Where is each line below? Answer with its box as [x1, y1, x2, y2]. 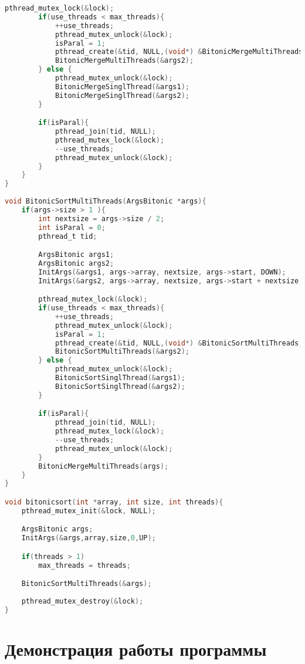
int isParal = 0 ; [38, 223, 106, 232]
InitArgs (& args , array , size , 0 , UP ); [21, 534, 156, 543]
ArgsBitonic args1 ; [38, 250, 114, 259]
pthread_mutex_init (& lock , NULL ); [21, 506, 156, 515]
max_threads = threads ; [38, 561, 131, 570]
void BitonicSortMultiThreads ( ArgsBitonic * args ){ [5, 197, 206, 206]
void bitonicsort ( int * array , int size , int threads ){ [5, 497, 223, 506]
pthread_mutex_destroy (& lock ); [21, 597, 144, 605]
